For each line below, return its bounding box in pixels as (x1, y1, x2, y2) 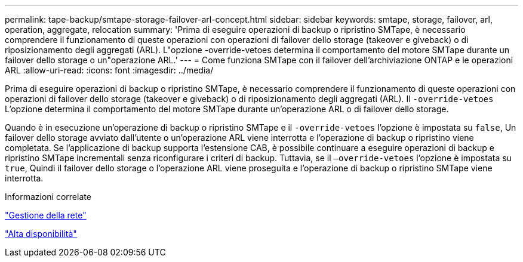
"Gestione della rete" (5, 210, 87, 220)
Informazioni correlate (5, 192, 91, 202)
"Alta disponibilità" (5, 229, 77, 239)
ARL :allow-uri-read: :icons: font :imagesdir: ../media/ (5, 65, 214, 75)
